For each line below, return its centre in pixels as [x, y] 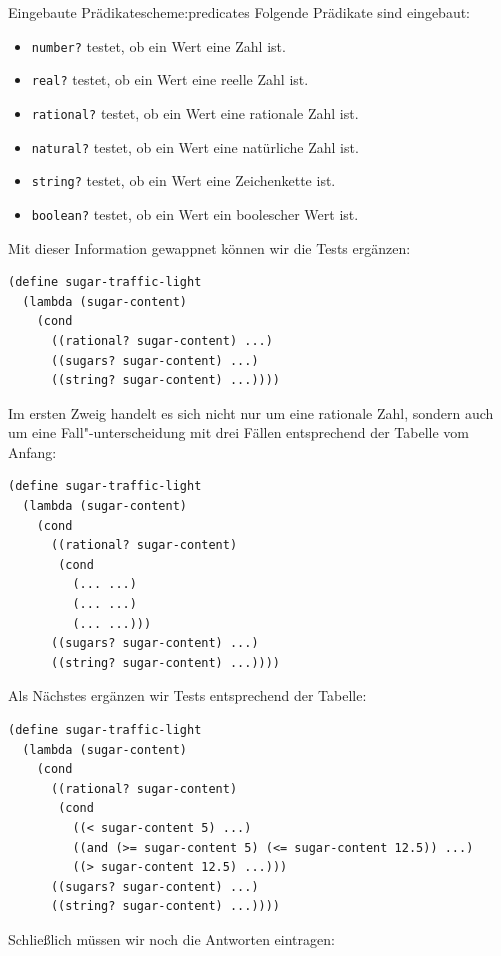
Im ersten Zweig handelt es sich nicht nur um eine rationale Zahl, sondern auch [251, 412]
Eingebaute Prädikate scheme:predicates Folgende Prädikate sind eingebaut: [239, 12]
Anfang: [32, 451]
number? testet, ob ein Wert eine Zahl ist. [158, 45]
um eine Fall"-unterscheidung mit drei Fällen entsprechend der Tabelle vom [239, 432]
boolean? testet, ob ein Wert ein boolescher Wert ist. [195, 213]
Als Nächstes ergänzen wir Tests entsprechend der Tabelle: [187, 695]
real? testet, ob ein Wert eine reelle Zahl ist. [170, 79]
